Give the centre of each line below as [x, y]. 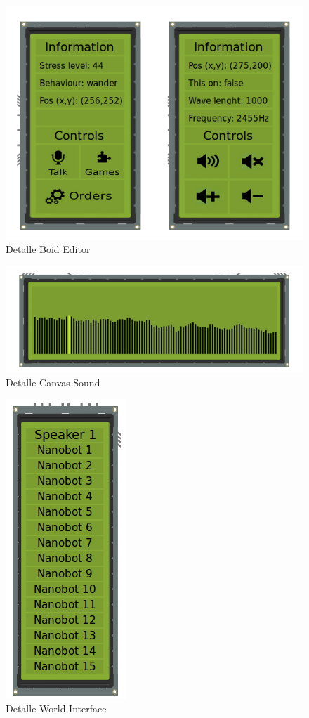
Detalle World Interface [56, 708]
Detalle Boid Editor [48, 249]
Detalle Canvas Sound [53, 382]
